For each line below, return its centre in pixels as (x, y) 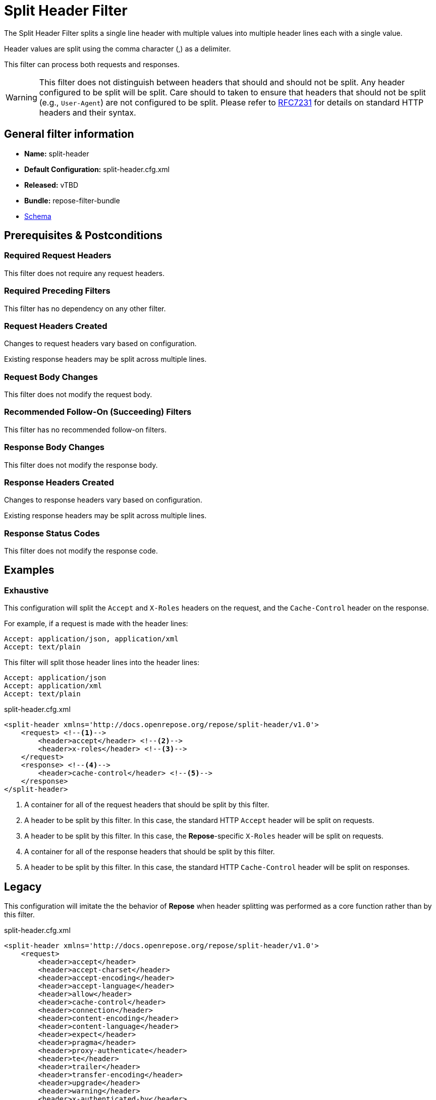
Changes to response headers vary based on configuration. (103, 500)
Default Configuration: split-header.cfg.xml (97, 169)
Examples (29, 570)
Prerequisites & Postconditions (83, 236)
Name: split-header (57, 153)
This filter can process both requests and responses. (92, 64)
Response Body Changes (54, 447)
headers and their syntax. (88, 112)
